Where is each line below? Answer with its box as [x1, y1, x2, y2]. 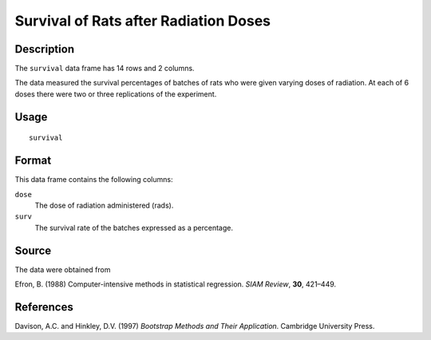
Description [14, 42, 75, 56]
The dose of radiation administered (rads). [34, 200, 174, 210]
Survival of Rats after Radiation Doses [14, 12, 271, 30]
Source [14, 243, 52, 257]
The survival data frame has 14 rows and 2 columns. [14, 64, 195, 73]
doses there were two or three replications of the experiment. [14, 89, 217, 99]
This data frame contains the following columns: [14, 175, 173, 184]
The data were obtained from [14, 264, 111, 275]
